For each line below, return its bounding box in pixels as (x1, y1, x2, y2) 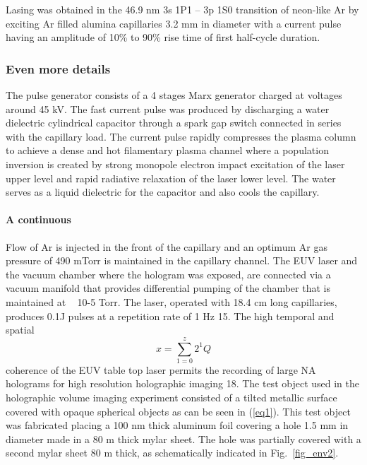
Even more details (6, 59, 111, 77)
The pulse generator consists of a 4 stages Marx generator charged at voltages (6, 88, 342, 102)
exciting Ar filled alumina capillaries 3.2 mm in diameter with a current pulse (6, 16, 342, 30)
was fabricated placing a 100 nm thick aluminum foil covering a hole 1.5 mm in (6, 418, 349, 432)
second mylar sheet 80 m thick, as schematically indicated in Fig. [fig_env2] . (6, 445, 339, 460)
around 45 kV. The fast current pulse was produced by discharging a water (6, 101, 330, 116)
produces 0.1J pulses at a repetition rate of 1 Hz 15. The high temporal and (6, 308, 335, 323)
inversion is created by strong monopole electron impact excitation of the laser (6, 156, 345, 171)
